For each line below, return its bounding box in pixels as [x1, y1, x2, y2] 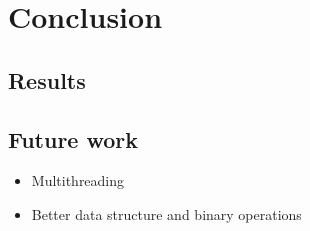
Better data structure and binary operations [31, 203, 302, 224]
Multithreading [31, 170, 125, 191]
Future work [8, 123, 139, 154]
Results [8, 64, 86, 95]
